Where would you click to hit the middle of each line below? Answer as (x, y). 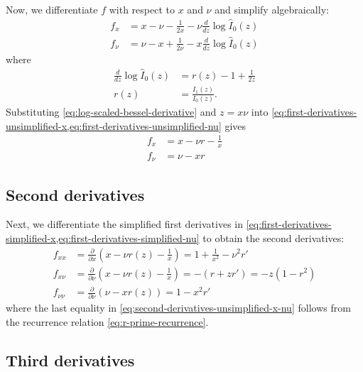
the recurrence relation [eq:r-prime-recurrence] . (107, 322)
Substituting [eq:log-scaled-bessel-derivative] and (111, 112)
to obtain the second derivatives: (273, 237)
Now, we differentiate (52, 9)
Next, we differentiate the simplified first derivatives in (124, 224)
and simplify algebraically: (272, 9)
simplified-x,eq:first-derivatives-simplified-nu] (103, 237)
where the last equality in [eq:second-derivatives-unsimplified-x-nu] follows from (178, 308)
